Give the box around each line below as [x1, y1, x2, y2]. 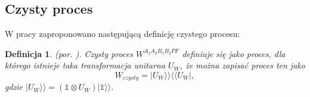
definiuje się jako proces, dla [182, 47, 286, 60]
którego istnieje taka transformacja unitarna [5, 59, 166, 71]
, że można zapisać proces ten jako [179, 59, 305, 71]
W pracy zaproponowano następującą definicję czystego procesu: [5, 27, 240, 40]
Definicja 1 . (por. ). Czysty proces [5, 47, 133, 60]
